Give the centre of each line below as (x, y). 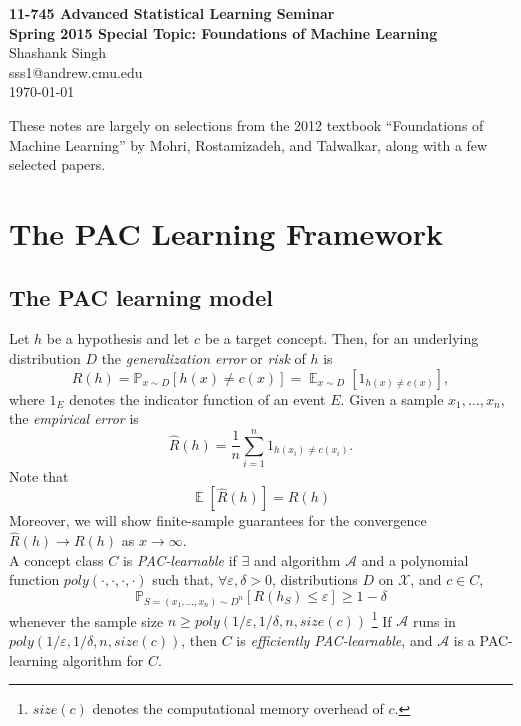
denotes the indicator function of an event (197, 398)
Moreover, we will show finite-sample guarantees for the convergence (218, 520)
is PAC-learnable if (179, 559)
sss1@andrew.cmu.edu (76, 71)
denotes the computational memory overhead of (238, 708)
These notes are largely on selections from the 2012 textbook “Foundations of (246, 124)
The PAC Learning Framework (226, 232)
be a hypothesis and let (118, 338)
